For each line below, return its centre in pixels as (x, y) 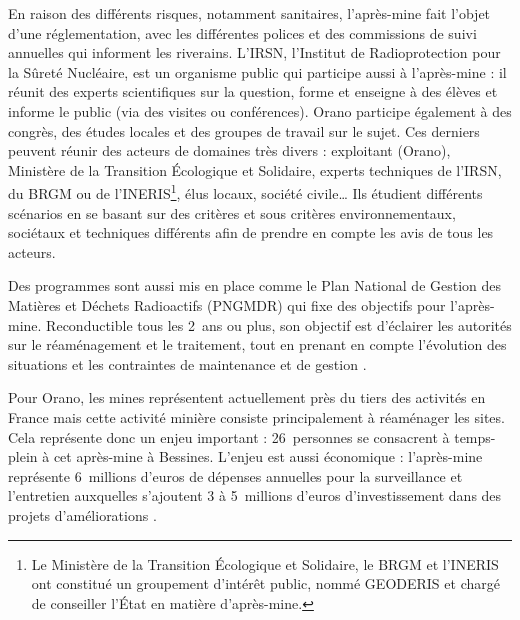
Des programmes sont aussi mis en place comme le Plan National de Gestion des (255, 285)
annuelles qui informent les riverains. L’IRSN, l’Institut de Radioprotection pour (254, 52)
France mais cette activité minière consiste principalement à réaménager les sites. (256, 416)
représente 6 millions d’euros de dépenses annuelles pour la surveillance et (235, 475)
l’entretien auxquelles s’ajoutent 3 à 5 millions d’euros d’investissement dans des (255, 495)
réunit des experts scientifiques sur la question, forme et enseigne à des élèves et (253, 91)
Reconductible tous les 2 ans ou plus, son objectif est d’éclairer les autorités (279, 324)
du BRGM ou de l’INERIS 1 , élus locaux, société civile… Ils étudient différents (245, 191)
